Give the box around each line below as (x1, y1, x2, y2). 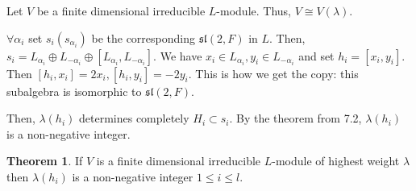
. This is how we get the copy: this (188, 64, 359, 81)
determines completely (79, 110, 189, 127)
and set (298, 47, 335, 64)
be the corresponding (91, 29, 195, 46)
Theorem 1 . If (6, 152, 83, 169)
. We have (153, 47, 202, 64)
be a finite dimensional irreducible (36, 2, 206, 19)
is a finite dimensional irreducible (96, 152, 261, 169)
